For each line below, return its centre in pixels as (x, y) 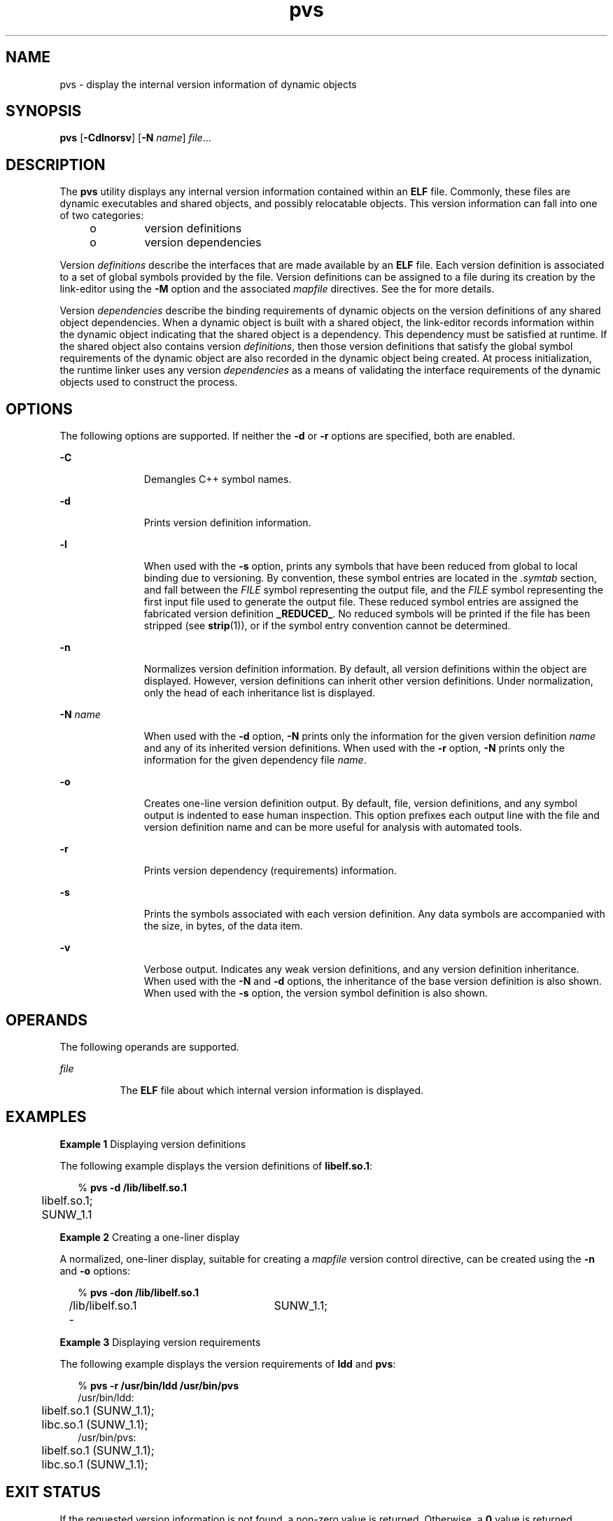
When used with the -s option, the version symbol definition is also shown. (316, 993)
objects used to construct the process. (149, 382)
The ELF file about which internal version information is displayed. (272, 1090)
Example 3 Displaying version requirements (160, 1342)
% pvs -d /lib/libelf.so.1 (132, 1187)
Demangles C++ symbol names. (218, 479)
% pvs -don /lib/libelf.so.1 (139, 1292)
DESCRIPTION (56, 164)
